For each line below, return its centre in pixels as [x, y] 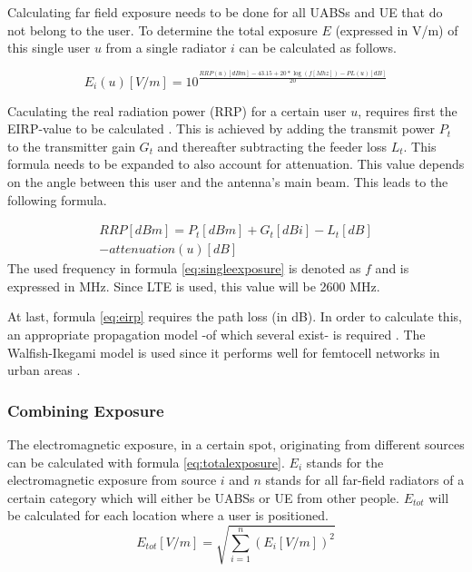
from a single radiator [166, 48]
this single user [49, 48]
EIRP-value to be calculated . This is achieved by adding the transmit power [221, 128]
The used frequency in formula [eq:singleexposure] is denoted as [184, 268]
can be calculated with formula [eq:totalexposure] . [146, 462]
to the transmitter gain [71, 146]
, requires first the [408, 110]
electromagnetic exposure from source [112, 480]
